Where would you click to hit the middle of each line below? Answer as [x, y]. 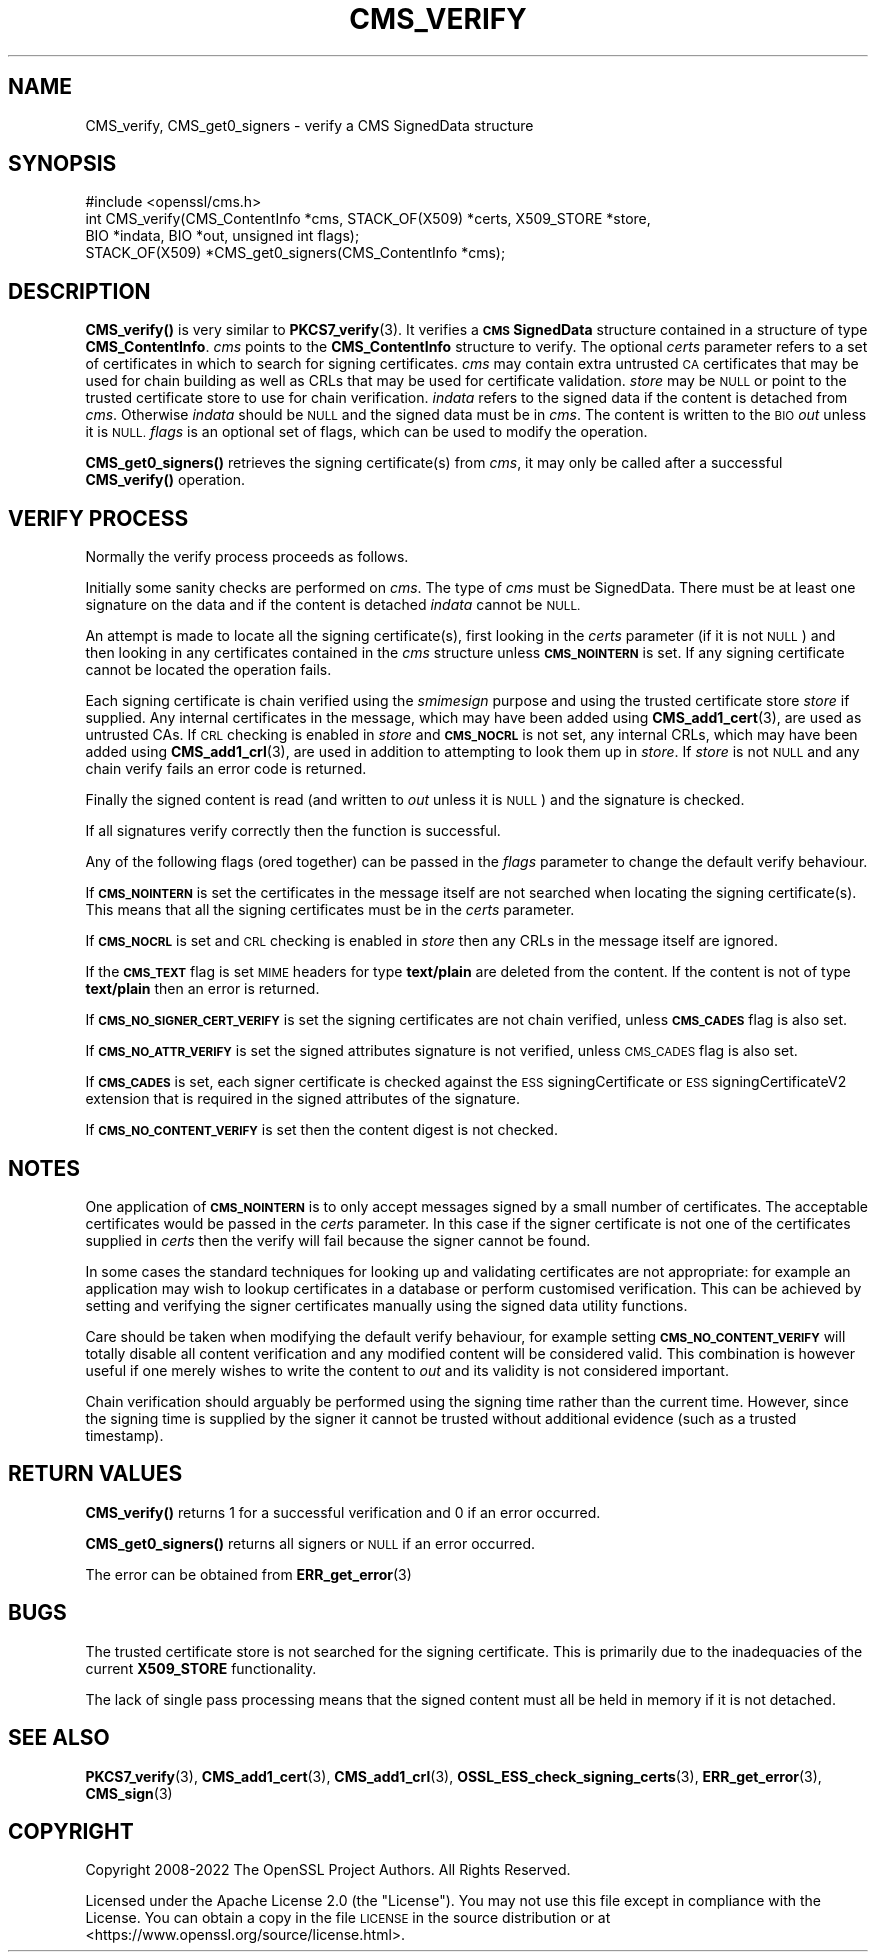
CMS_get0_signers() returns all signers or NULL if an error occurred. [310, 1543]
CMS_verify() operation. [165, 480]
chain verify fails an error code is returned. [226, 769]
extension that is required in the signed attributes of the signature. [303, 1099]
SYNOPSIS [62, 164]
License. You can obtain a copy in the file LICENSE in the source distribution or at [348, 1918]
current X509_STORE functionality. [201, 1668]
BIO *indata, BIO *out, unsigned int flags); [222, 236]
